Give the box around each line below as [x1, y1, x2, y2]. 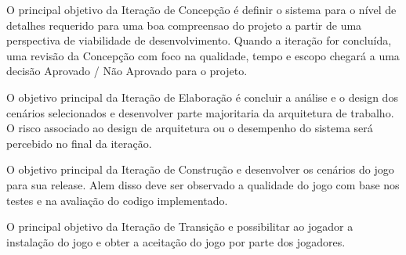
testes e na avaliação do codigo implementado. [6, 192, 228, 208]
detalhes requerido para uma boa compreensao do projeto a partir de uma [6, 16, 362, 33]
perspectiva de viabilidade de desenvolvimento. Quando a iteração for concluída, [6, 32, 392, 48]
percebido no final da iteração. [6, 135, 152, 151]
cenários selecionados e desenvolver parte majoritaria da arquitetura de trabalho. [6, 104, 394, 120]
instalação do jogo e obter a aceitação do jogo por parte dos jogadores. [6, 233, 346, 250]
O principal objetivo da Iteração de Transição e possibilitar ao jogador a [6, 218, 353, 235]
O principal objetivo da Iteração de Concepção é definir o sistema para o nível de [6, 2, 397, 17]
